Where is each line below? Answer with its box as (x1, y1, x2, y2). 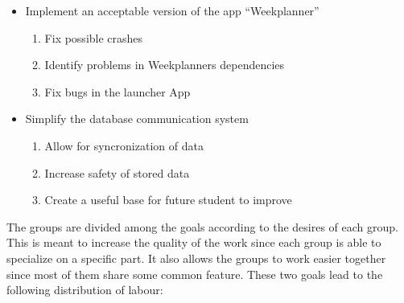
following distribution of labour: (6, 281, 163, 298)
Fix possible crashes (44, 29, 143, 46)
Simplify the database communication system (25, 110, 249, 127)
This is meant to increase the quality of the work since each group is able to (6, 234, 381, 251)
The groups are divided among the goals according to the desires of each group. (6, 218, 398, 235)
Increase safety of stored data (44, 164, 190, 181)
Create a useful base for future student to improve (44, 191, 292, 208)
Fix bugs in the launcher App (44, 83, 191, 100)
